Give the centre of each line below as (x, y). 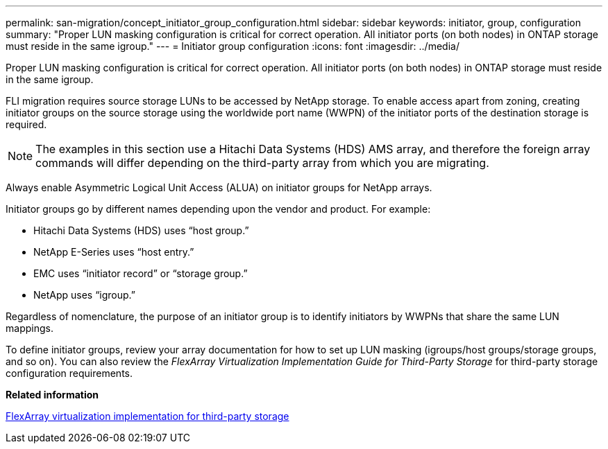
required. (26, 124)
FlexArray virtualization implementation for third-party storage (147, 416)
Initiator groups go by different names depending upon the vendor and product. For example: (218, 209)
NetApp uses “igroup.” (85, 295)
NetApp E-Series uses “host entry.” (114, 252)
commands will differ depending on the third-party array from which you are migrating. (262, 163)
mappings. (29, 328)
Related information (52, 395)
